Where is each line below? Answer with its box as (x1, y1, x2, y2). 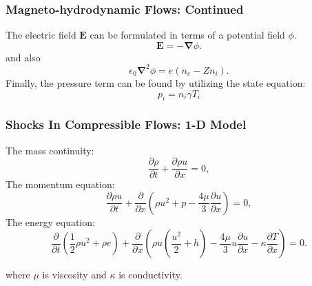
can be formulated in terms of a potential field (90, 28, 285, 42)
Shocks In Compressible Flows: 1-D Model (6, 116, 247, 133)
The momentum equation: (6, 177, 115, 192)
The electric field (6, 28, 76, 42)
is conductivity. (118, 267, 183, 282)
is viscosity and (42, 267, 107, 282)
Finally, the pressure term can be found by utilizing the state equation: (6, 75, 306, 90)
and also (6, 50, 41, 64)
